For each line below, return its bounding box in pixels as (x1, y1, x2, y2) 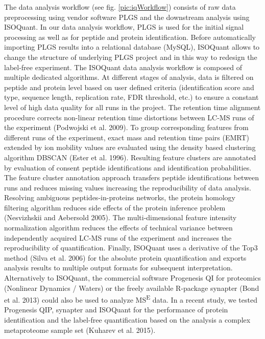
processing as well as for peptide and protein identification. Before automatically (4, 31, 256, 42)
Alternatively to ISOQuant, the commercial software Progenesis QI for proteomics (4, 272, 261, 283)
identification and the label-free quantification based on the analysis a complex (4, 314, 251, 325)
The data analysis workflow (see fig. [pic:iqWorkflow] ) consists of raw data (4, 2, 236, 12)
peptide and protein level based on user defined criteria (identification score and (4, 81, 254, 92)
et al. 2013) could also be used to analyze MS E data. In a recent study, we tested (4, 293, 257, 305)
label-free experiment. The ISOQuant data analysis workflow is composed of (4, 61, 242, 72)
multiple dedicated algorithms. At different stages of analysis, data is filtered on (4, 72, 254, 82)
